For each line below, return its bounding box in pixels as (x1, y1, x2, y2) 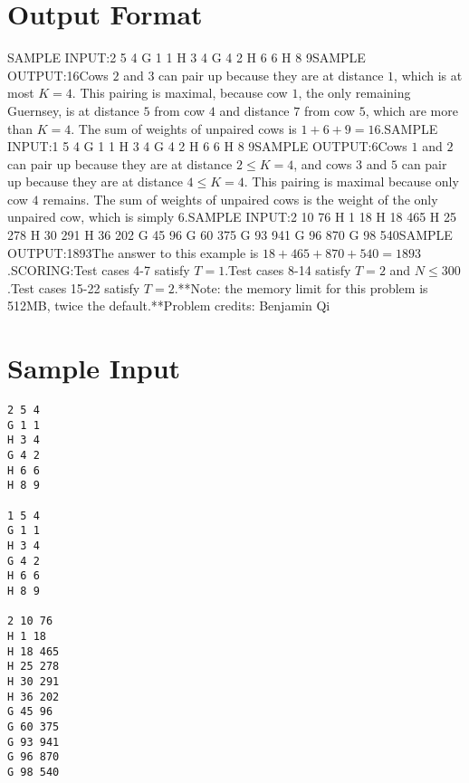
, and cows (293, 154, 352, 173)
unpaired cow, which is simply (7, 207, 175, 226)
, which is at (394, 65, 463, 84)
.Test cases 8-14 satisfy (225, 261, 351, 280)
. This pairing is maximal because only (244, 172, 459, 191)
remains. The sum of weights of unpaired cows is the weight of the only (43, 189, 438, 208)
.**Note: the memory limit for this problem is (174, 278, 428, 297)
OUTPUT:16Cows (7, 65, 109, 84)
